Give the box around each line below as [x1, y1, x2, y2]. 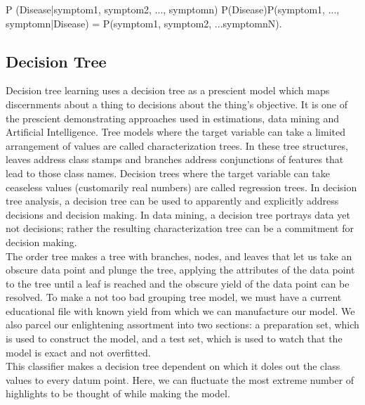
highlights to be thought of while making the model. [6, 386, 230, 401]
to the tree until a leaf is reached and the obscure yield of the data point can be [6, 276, 350, 290]
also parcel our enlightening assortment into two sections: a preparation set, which [6, 317, 359, 332]
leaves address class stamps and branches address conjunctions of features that [6, 152, 344, 167]
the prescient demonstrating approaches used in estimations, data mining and [6, 110, 340, 125]
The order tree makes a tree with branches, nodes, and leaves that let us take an [6, 248, 352, 263]
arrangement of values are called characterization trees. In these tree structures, [6, 138, 348, 153]
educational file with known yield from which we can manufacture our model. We [6, 303, 355, 318]
